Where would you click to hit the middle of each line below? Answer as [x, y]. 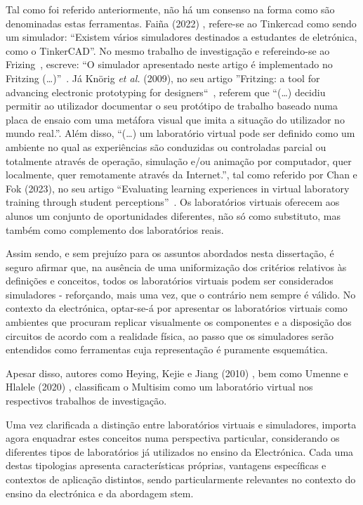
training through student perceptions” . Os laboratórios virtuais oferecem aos [173, 202]
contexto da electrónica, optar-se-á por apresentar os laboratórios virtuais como [177, 308]
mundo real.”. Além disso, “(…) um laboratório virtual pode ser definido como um [180, 133]
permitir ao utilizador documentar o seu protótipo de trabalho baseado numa [172, 106]
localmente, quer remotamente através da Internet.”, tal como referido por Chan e [181, 175]
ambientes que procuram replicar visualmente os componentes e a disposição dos [179, 322]
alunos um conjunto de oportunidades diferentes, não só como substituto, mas [173, 215]
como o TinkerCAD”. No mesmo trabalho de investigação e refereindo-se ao [168, 50]
